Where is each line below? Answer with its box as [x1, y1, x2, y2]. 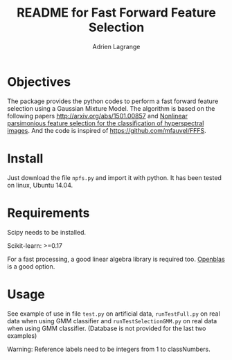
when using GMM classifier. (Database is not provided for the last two [7, 324, 206, 332]
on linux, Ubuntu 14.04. [7, 181, 73, 189]
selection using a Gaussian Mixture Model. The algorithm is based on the [7, 104, 215, 112]
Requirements [7, 205, 90, 221]
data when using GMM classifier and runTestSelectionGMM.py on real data [7, 316, 217, 325]
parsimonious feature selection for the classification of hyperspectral [7, 119, 204, 127]
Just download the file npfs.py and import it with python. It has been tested [7, 173, 222, 181]
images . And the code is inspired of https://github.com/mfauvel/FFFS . [7, 126, 206, 134]
